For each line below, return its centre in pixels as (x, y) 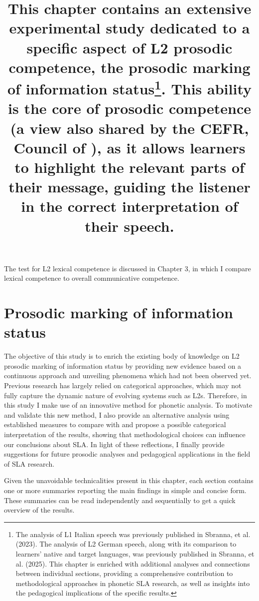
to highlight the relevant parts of (129, 167)
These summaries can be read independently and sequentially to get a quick (120, 500)
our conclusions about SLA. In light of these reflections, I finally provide (114, 444)
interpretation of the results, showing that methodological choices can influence (125, 434)
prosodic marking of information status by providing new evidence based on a (123, 365)
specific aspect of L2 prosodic (129, 47)
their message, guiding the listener (129, 187)
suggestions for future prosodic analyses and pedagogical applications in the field (127, 454)
